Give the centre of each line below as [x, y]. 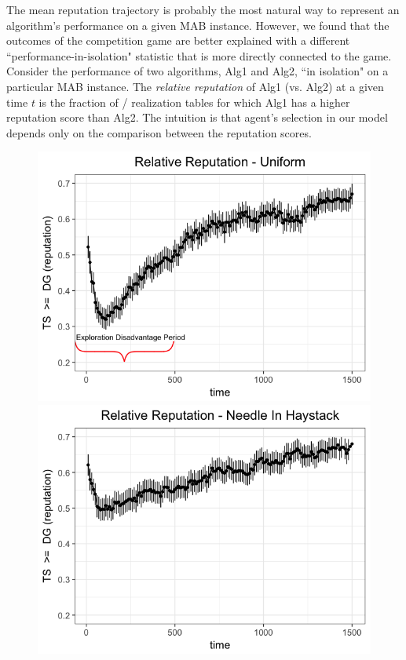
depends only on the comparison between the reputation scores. [159, 132]
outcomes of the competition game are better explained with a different [178, 40]
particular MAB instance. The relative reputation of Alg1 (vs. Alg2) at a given [195, 86]
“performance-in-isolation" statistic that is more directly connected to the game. [199, 55]
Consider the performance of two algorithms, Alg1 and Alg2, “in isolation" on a [198, 71]
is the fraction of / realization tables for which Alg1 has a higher [194, 102]
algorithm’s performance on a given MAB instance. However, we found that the [198, 25]
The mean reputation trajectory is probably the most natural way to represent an [203, 9]
